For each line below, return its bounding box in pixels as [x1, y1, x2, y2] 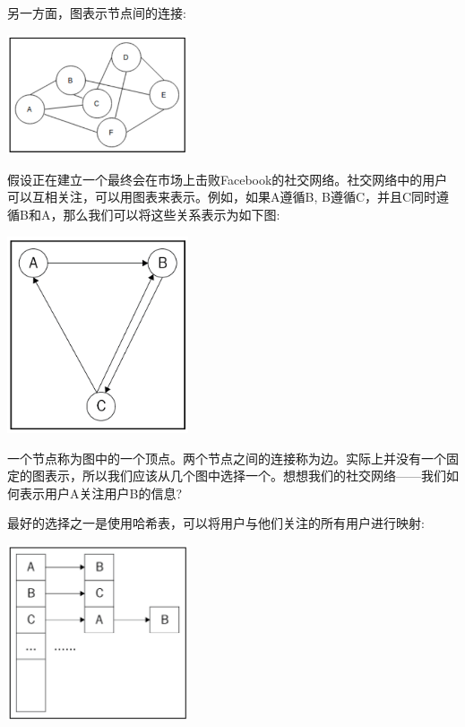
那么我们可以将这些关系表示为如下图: [63, 205, 280, 223]
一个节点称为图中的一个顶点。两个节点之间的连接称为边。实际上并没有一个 [7, 448, 446, 467]
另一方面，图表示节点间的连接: [7, 4, 186, 22]
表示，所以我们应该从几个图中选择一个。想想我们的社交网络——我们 [44, 466, 446, 485]
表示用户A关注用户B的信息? [19, 483, 183, 502]
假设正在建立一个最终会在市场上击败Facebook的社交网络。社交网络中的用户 [7, 169, 448, 188]
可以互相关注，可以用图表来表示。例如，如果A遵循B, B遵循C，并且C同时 [7, 187, 437, 206]
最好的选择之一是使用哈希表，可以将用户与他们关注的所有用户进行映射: [7, 514, 425, 532]
